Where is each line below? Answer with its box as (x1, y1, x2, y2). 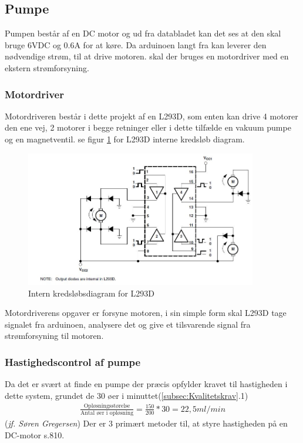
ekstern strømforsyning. (5, 61, 89, 74)
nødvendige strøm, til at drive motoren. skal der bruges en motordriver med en (5, 50, 289, 62)
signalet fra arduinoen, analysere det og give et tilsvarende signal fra (5, 318, 251, 330)
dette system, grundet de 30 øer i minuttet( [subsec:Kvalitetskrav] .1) (5, 389, 248, 401)
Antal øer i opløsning (80, 410, 134, 417)
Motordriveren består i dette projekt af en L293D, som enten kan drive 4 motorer (5, 109, 298, 122)
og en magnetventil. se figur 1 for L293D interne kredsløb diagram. (5, 132, 245, 145)
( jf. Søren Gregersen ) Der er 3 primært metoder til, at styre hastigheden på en (5, 417, 288, 429)
